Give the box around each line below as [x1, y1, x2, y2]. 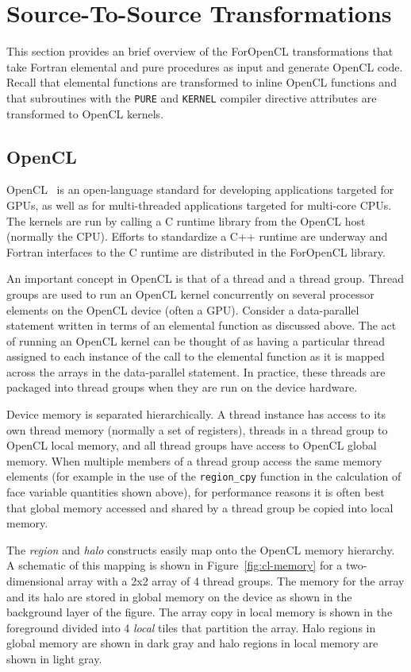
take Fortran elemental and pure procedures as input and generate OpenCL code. [6, 58, 403, 75]
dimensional [6, 573, 64, 589]
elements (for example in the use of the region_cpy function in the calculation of [6, 468, 401, 485]
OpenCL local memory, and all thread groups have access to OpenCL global [6, 437, 377, 454]
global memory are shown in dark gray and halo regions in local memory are [6, 635, 378, 651]
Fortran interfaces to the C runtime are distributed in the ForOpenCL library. [6, 243, 386, 260]
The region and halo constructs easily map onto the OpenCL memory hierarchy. [6, 541, 395, 558]
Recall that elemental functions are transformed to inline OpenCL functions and [6, 74, 397, 91]
